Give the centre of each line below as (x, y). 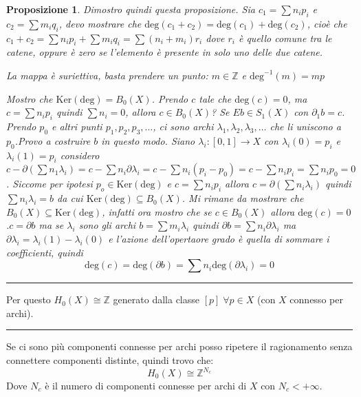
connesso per (316, 299)
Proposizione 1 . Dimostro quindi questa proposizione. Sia (131, 9)
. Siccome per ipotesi (50, 184)
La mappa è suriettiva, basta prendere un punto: (107, 75)
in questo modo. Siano (148, 140)
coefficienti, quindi (45, 252)
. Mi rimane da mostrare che (243, 198)
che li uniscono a (305, 126)
